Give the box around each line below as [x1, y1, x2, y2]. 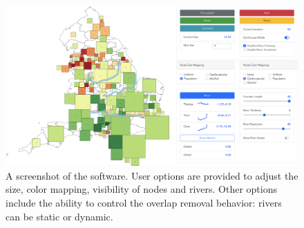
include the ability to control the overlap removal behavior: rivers [6, 196, 282, 210]
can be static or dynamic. [6, 209, 113, 223]
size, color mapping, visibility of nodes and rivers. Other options [6, 182, 277, 196]
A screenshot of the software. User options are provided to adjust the [6, 168, 298, 182]
